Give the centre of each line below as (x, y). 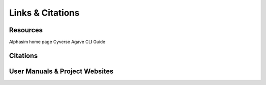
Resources (26, 30)
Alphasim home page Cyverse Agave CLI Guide (57, 42)
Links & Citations (44, 13)
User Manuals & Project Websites (61, 71)
